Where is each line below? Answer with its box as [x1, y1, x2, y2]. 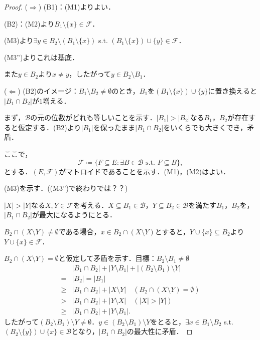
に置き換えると [208, 85, 257, 96]
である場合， [58, 226, 101, 236]
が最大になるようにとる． [32, 209, 116, 220]
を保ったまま [93, 122, 136, 132]
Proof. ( [4, 2, 28, 12]
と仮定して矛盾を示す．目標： [58, 253, 157, 263]
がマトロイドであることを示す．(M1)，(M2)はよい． [59, 166, 230, 176]
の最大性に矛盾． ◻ [126, 326, 193, 336]
